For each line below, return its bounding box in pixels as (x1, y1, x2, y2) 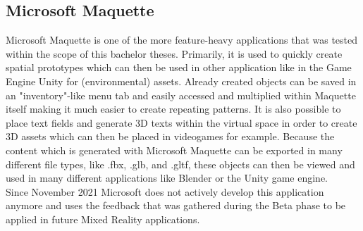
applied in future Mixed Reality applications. (6, 211, 200, 226)
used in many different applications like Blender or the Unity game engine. (6, 170, 328, 185)
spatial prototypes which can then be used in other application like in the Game (6, 60, 352, 75)
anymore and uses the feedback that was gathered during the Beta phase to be (6, 198, 346, 213)
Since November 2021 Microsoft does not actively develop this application (6, 184, 324, 199)
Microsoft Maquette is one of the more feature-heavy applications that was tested (6, 32, 358, 47)
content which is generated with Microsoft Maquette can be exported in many (6, 142, 343, 157)
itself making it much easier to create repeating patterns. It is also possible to (6, 101, 341, 116)
